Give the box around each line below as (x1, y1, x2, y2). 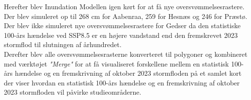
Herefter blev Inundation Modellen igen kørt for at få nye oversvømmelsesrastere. (4, 1, 245, 11)
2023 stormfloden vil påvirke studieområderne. (4, 87, 141, 97)
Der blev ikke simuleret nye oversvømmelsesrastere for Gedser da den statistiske (4, 20, 241, 31)
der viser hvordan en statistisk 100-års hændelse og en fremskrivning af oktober (4, 77, 240, 87)
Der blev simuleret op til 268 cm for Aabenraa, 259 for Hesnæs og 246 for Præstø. (4, 11, 248, 21)
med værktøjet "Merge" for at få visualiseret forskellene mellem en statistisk (4, 58, 229, 68)
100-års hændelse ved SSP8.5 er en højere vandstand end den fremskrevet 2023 (4, 30, 238, 40)
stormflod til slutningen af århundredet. (4, 39, 122, 50)
